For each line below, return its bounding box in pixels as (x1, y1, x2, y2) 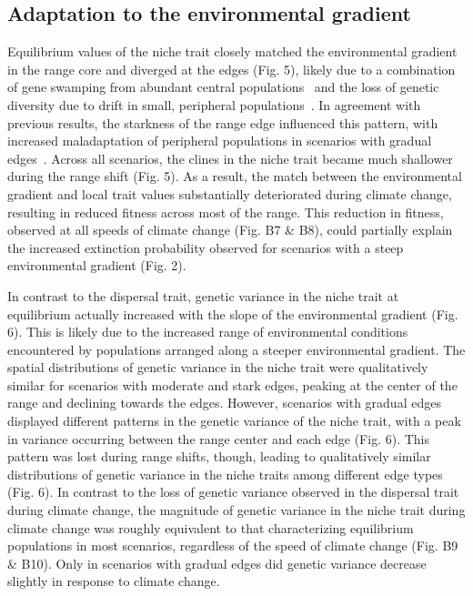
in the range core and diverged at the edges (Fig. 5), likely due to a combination (7, 59, 456, 78)
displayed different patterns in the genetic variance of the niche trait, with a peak (7, 411, 461, 430)
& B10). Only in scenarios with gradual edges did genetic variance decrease (7, 553, 427, 572)
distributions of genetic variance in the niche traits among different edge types (7, 464, 443, 483)
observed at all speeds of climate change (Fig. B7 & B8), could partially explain (7, 220, 453, 239)
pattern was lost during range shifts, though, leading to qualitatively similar (7, 447, 431, 466)
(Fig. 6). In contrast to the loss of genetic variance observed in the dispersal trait (7, 482, 459, 501)
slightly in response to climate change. (7, 571, 220, 591)
